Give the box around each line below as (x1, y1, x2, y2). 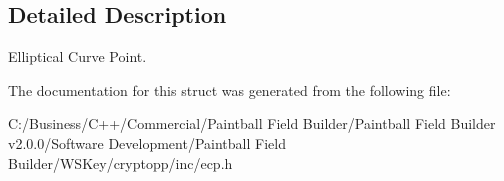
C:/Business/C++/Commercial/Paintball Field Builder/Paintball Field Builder (8, 113, 496, 134)
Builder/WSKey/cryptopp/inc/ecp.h (8, 152, 233, 173)
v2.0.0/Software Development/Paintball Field (8, 132, 286, 153)
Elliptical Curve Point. (8, 46, 147, 67)
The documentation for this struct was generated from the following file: (8, 79, 451, 100)
